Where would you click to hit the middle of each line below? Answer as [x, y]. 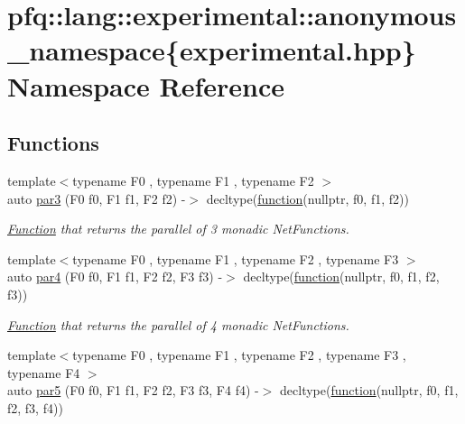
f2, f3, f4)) [35, 407]
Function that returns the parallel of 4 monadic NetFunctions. [178, 324]
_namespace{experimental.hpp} [212, 50]
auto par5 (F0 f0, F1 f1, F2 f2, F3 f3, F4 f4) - [133, 390]
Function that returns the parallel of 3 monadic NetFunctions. [178, 229]
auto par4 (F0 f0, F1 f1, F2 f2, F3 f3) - [115, 277]
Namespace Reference [146, 85]
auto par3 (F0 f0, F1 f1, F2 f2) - [97, 198]
